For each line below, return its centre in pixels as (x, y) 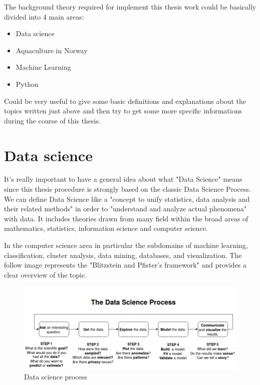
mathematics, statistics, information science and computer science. (106, 228)
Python (27, 84)
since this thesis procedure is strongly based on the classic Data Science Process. (127, 189)
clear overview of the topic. (46, 274)
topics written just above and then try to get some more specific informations (123, 111)
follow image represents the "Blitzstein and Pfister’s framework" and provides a (125, 265)
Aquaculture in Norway (52, 50)
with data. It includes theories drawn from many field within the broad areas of (126, 218)
